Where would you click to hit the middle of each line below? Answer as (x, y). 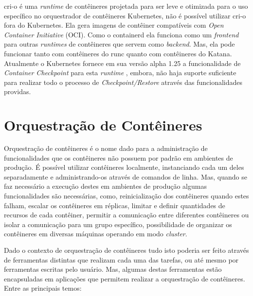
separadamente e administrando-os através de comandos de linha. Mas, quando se (126, 176)
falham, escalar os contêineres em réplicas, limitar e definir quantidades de (115, 205)
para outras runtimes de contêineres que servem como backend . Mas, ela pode (119, 44)
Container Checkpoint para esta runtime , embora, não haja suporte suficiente (120, 73)
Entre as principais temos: (43, 288)
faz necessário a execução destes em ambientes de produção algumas (105, 186)
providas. (18, 91)
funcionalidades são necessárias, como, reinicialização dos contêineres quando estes (126, 196)
